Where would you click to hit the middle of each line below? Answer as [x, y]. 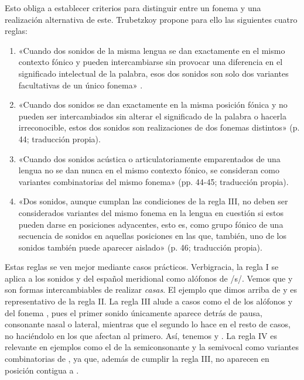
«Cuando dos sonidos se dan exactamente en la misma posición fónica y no [153, 105]
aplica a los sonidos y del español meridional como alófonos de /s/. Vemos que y [149, 278]
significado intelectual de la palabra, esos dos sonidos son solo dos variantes [153, 73]
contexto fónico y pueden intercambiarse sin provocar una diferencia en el [151, 62]
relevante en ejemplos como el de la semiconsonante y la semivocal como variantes [152, 347]
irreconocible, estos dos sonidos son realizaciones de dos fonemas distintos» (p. [159, 127]
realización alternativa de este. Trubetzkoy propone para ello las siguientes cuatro [151, 19]
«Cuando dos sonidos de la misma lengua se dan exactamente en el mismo [152, 50]
